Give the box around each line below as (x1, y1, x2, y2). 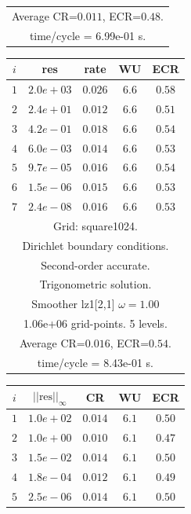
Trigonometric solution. (39, 276, 152, 292)
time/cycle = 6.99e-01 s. (29, 27, 146, 43)
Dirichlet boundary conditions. (22, 237, 169, 253)
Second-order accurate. (41, 256, 150, 273)
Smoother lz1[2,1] (31, 296, 115, 312)
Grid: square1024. (52, 217, 138, 233)
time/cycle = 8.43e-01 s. (37, 354, 154, 370)
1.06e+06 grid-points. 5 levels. (23, 315, 168, 332)
